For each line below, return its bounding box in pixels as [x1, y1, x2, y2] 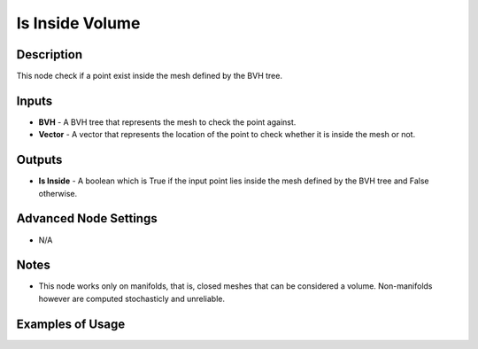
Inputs [16, 93, 53, 108]
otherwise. [38, 188, 78, 198]
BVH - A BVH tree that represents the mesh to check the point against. [38, 116, 297, 128]
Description [16, 47, 83, 62]
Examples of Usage [16, 316, 126, 331]
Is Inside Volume [16, 13, 141, 33]
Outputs [16, 152, 63, 167]
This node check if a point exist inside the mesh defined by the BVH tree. [16, 71, 283, 81]
